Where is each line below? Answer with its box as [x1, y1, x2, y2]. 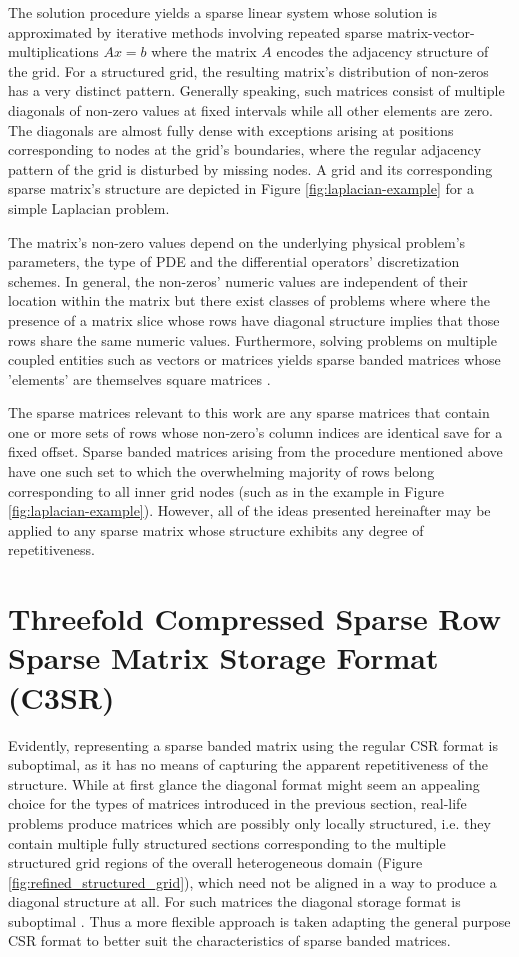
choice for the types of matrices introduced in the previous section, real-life [8, 793, 467, 814]
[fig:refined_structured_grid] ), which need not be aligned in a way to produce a [8, 871, 497, 892]
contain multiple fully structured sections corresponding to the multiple [8, 832, 446, 853]
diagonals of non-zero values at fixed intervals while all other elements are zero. [8, 99, 494, 120]
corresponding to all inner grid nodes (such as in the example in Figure [8, 480, 444, 501]
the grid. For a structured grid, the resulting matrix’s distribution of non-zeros [8, 60, 489, 81]
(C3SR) [8, 676, 115, 717]
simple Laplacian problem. [8, 197, 170, 218]
